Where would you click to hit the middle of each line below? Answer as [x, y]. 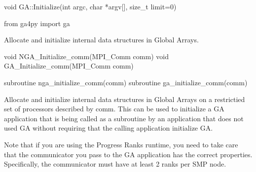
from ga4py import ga [37, 23]
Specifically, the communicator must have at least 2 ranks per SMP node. [115, 164]
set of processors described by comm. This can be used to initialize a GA [114, 109]
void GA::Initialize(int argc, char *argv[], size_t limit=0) [90, 6]
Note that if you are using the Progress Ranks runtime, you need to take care [121, 144]
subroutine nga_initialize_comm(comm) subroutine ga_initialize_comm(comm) [126, 82]
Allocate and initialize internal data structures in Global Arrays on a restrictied [125, 99]
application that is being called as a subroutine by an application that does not [124, 118]
